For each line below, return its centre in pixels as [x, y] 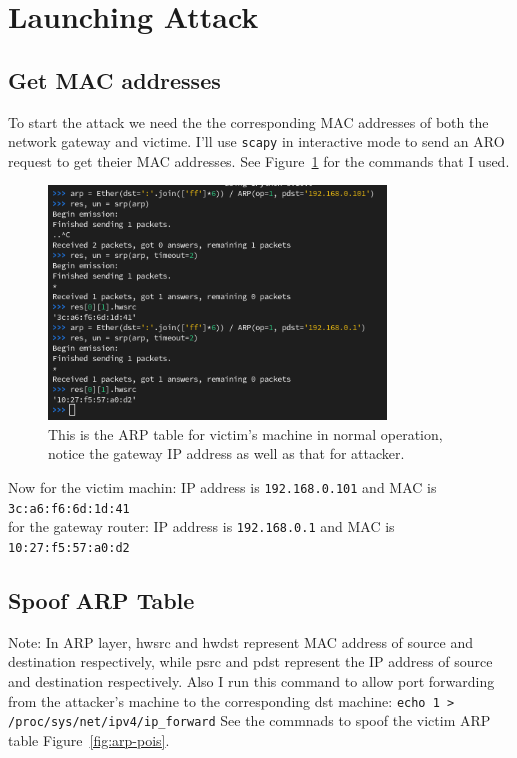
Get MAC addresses [114, 79]
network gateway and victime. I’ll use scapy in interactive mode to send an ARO [256, 141]
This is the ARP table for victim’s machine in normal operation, [245, 433]
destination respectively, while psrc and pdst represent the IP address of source [250, 661]
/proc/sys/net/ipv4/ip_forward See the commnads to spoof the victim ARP [249, 720]
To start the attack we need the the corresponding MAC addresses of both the [248, 121]
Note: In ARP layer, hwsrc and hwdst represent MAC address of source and [240, 641]
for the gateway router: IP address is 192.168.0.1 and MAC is [201, 526]
